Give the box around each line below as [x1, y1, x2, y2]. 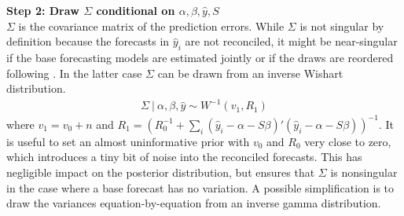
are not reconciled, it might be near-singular [185, 33, 398, 49]
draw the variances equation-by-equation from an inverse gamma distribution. [6, 195, 381, 211]
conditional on [96, 2, 175, 18]
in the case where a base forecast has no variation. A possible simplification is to [6, 179, 395, 196]
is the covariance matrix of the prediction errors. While [18, 17, 285, 34]
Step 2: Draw [6, 2, 79, 18]
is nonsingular [330, 163, 398, 180]
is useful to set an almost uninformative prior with [6, 133, 250, 149]
